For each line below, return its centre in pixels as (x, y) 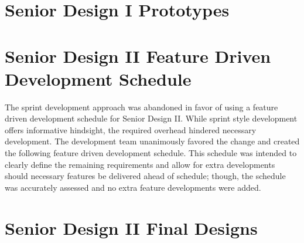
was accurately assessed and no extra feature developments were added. (133, 187)
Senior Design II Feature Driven (138, 55)
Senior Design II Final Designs (131, 227)
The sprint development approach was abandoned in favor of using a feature (141, 107)
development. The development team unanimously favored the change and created (152, 141)
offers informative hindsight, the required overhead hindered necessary (131, 129)
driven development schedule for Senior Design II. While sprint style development (151, 118)
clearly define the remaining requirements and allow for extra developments (140, 164)
